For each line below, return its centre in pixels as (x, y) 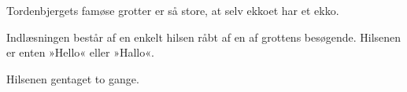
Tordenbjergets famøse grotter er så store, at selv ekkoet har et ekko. (173, 10)
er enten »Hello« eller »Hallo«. (80, 52)
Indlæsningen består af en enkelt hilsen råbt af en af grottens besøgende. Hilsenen (204, 37)
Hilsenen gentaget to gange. (73, 78)
